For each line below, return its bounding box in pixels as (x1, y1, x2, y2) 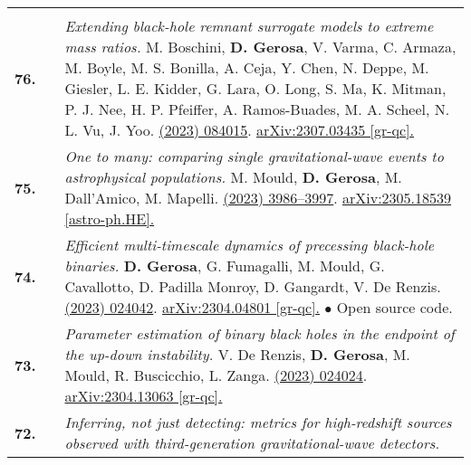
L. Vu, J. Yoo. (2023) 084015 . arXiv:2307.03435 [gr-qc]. (64, 119, 414, 140)
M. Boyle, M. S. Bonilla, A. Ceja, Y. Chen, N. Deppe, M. (64, 57, 429, 78)
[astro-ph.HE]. (64, 208, 155, 229)
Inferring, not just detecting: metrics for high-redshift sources (64, 412, 452, 432)
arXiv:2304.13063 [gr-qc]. (64, 385, 223, 406)
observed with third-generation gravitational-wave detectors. (64, 432, 440, 453)
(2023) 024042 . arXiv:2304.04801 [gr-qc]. (64, 297, 320, 318)
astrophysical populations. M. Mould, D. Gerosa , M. (64, 166, 402, 187)
